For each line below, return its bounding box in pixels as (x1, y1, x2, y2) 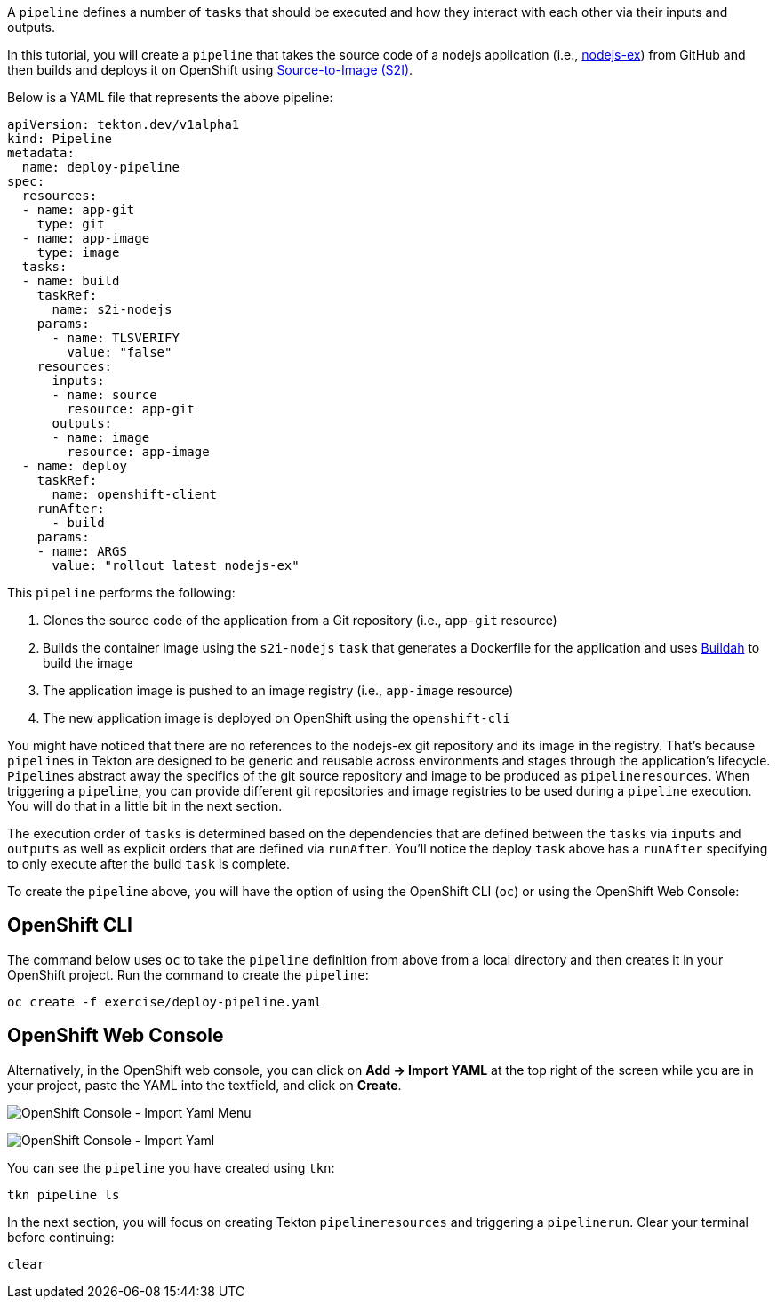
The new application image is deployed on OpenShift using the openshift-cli (43, 710, 510, 725)
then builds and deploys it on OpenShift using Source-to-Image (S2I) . (7, 62, 413, 77)
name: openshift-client (52, 487, 218, 501)
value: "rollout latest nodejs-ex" (52, 558, 300, 573)
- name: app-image (21, 231, 150, 245)
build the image (43, 655, 133, 670)
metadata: (7, 146, 75, 160)
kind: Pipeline (7, 132, 113, 146)
